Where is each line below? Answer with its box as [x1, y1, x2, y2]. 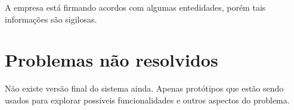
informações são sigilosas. [5, 12, 97, 25]
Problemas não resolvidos [5, 48, 218, 72]
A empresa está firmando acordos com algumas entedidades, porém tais [5, 1, 266, 13]
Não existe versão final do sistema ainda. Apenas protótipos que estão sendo [5, 82, 284, 95]
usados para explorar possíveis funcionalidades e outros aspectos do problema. [5, 93, 290, 106]
